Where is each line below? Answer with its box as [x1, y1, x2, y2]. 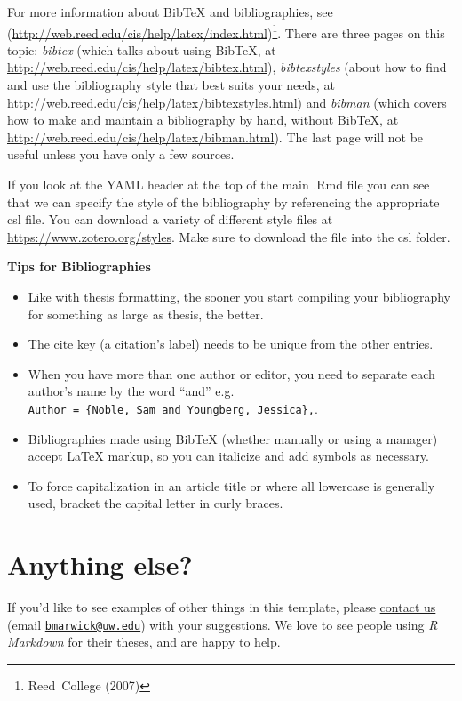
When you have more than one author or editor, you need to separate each [28, 364, 435, 383]
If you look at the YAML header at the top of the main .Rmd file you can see [7, 175, 430, 193]
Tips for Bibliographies [7, 257, 151, 276]
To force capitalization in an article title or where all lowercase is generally [28, 476, 435, 495]
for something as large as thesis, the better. [28, 304, 264, 323]
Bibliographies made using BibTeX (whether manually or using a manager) [28, 429, 438, 447]
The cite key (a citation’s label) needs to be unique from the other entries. [28, 334, 434, 353]
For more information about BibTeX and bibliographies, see [7, 3, 333, 20]
